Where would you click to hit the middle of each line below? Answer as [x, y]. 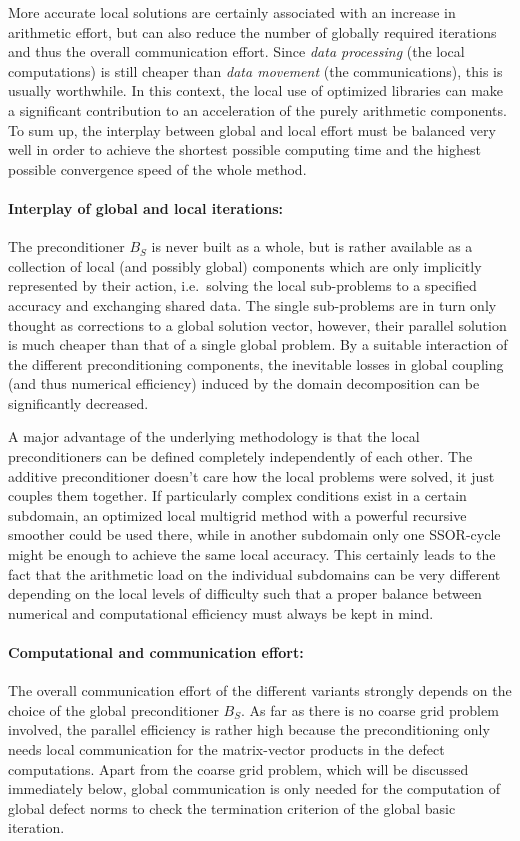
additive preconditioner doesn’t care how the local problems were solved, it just [251, 475]
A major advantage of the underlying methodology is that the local [214, 436]
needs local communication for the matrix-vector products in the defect [226, 749]
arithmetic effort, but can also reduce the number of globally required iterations [252, 31]
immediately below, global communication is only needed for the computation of [254, 788]
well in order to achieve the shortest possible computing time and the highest [244, 149]
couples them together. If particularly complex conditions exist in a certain [237, 495]
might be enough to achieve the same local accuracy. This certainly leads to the [252, 554]
